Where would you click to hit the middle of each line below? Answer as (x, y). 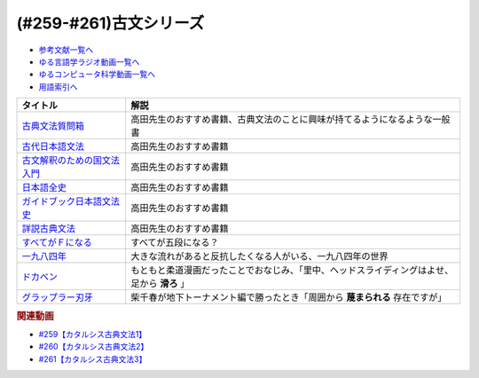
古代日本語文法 (53, 146)
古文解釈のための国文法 (71, 161)
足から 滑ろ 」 (160, 284)
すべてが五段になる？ (175, 242)
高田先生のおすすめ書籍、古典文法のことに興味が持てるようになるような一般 (291, 120)
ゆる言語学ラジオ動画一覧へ (89, 61)
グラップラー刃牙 (57, 297)
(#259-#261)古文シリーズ (110, 23)
